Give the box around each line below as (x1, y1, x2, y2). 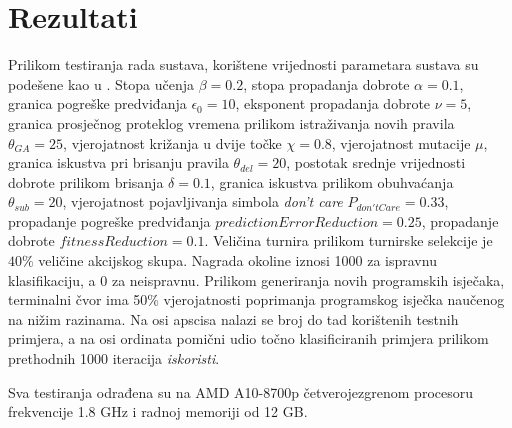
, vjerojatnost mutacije (331, 132, 471, 153)
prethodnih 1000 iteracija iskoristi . (8, 348, 220, 369)
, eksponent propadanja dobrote (235, 93, 431, 114)
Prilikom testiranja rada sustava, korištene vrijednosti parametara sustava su (8, 54, 479, 75)
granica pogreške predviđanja (8, 93, 187, 114)
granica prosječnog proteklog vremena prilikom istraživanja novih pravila (8, 112, 455, 133)
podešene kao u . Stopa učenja (8, 73, 194, 94)
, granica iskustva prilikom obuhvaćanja (210, 171, 454, 192)
